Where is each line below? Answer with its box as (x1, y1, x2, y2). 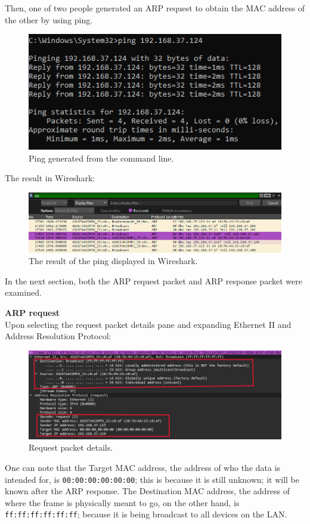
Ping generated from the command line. (29, 151, 174, 164)
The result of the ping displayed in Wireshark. (29, 255, 198, 267)
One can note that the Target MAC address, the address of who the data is (5, 461, 281, 473)
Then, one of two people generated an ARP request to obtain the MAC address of (5, 2, 305, 14)
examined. (5, 286, 42, 299)
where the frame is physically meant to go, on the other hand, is (5, 496, 240, 509)
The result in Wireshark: (5, 172, 95, 184)
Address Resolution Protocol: (5, 330, 111, 342)
